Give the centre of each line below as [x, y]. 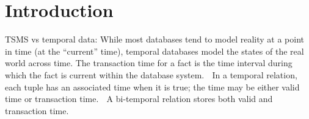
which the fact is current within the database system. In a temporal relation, [151, 74]
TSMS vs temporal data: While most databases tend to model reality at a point [154, 39]
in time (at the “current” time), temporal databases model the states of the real [154, 51]
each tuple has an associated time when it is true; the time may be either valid [152, 87]
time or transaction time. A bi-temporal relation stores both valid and [139, 99]
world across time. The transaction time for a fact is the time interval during [149, 63]
